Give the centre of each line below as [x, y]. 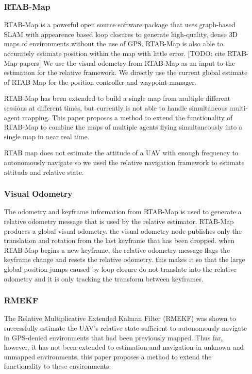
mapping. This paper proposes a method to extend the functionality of [127, 117]
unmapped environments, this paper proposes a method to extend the [108, 356]
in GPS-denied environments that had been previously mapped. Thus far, [113, 337]
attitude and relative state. [44, 172]
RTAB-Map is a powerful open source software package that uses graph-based [120, 25]
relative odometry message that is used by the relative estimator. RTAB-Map [119, 221]
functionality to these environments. [58, 366]
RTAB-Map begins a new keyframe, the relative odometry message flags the [117, 250]
